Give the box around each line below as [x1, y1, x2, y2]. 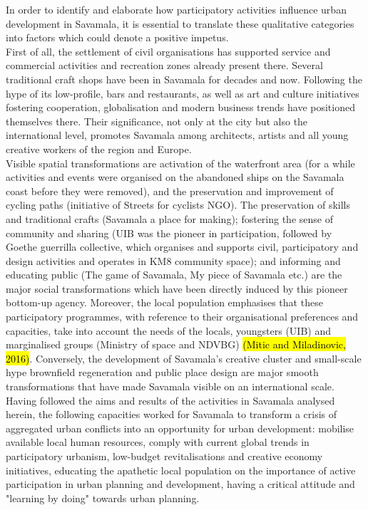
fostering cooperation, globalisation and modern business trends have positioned [6, 100, 355, 115]
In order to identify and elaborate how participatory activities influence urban [6, 2, 347, 16]
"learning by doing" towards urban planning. [6, 490, 200, 505]
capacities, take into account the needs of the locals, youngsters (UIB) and [6, 323, 331, 338]
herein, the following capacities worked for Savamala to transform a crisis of [6, 407, 337, 422]
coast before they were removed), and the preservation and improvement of [6, 183, 334, 198]
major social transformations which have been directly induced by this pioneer [6, 281, 348, 296]
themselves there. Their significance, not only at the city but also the [6, 113, 308, 128]
